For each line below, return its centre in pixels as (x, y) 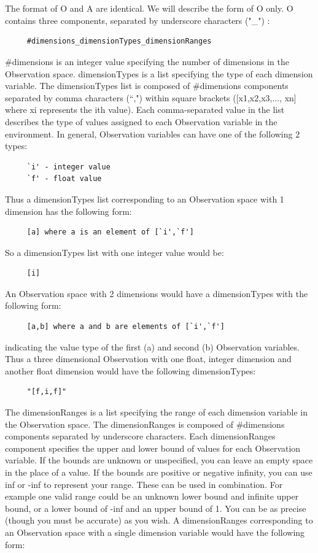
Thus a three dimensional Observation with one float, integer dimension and (148, 359)
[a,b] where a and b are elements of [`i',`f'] (126, 327)
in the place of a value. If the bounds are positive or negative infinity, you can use (159, 472)
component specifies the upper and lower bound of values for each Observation (153, 448)
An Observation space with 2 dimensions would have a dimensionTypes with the (157, 293)
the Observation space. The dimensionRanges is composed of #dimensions (145, 424)
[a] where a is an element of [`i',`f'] (110, 232)
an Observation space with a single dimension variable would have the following (155, 532)
